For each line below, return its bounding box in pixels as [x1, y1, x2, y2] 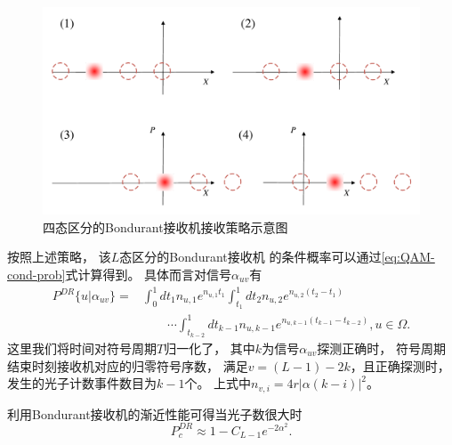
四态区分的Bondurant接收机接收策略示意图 [43, 217, 288, 236]
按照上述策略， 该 [7, 247, 111, 266]
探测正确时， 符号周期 [317, 338, 446, 357]
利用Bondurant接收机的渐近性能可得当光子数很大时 [7, 404, 303, 423]
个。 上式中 [184, 374, 252, 392]
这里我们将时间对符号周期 [7, 338, 157, 357]
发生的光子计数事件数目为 [7, 374, 157, 392]
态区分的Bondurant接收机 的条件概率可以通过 [119, 247, 382, 266]
